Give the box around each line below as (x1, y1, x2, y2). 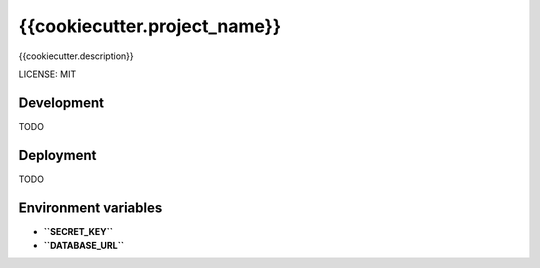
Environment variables (18, 199, 163, 216)
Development (18, 94, 105, 111)
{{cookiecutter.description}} (18, 50, 134, 62)
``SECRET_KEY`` (43, 225, 114, 237)
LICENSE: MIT (18, 68, 77, 80)
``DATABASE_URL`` (43, 240, 125, 252)
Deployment (18, 146, 97, 164)
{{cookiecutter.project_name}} (18, 15, 282, 37)
